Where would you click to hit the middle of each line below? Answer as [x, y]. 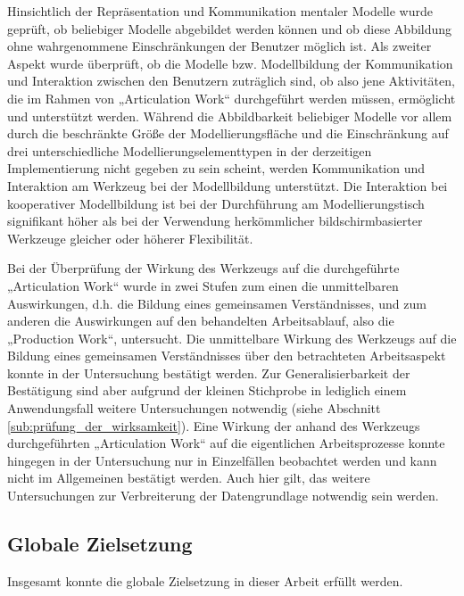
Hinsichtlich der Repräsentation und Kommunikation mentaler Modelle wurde [220, 11]
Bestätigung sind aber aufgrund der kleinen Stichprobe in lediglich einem [207, 390]
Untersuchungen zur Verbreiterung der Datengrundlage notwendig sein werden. [223, 496]
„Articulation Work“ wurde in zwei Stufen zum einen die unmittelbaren [203, 285]
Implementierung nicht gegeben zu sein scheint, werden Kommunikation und [216, 168]
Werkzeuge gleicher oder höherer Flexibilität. [130, 238]
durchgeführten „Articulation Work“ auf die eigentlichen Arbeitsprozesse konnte [226, 443]
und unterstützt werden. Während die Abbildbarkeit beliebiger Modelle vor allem [230, 116]
